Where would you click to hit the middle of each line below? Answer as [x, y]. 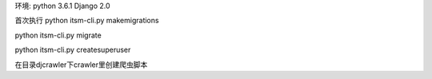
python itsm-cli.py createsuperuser [73, 50]
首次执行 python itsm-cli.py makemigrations [87, 21]
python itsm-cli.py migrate [58, 35]
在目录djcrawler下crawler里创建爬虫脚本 [81, 65]
